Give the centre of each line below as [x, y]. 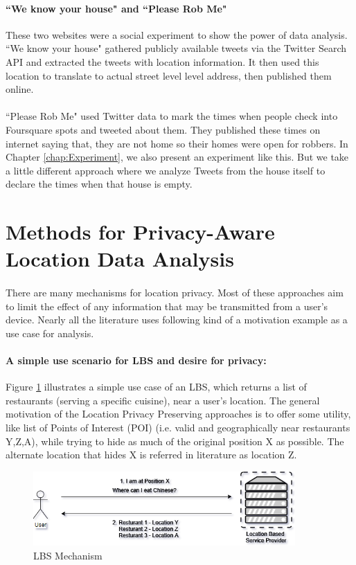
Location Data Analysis [120, 259]
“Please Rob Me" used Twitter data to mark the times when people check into [172, 116]
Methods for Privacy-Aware [140, 232]
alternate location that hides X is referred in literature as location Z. [151, 455]
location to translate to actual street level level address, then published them [169, 75]
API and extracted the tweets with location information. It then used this [162, 61]
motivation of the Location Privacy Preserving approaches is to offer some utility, [178, 414]
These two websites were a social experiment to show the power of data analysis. [177, 34]
